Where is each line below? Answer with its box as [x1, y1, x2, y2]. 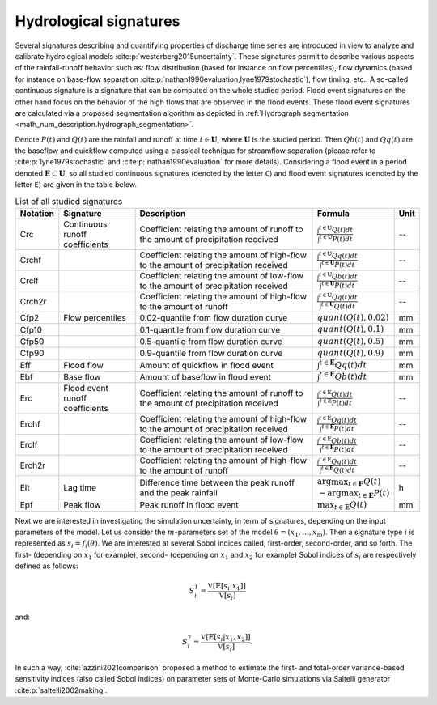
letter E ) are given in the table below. [15, 180, 138, 189]
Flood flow [63, 359, 104, 371]
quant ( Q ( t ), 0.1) [316, 324, 384, 335]
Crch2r [19, 296, 47, 307]
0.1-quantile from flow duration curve [139, 324, 281, 335]
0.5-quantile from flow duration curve [139, 336, 282, 347]
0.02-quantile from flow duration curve [139, 312, 288, 324]
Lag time [63, 482, 97, 493]
